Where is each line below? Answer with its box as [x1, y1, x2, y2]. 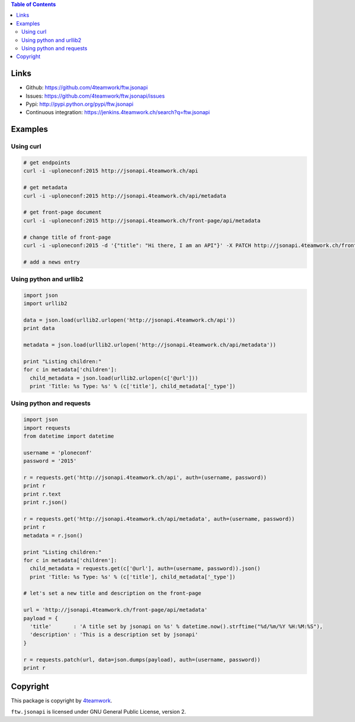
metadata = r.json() [23, 532, 83, 539]
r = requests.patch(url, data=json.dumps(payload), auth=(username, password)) [23, 656, 261, 663]
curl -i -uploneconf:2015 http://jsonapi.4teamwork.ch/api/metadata [23, 192, 227, 199]
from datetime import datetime [23, 433, 115, 440]
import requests [23, 425, 71, 431]
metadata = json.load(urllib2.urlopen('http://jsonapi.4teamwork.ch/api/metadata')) [23, 342, 276, 348]
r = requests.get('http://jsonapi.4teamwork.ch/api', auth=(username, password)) [23, 474, 267, 481]
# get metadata [23, 184, 67, 191]
